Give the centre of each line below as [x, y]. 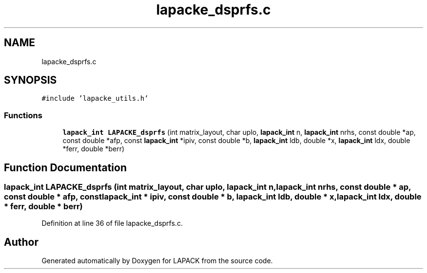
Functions [23, 115]
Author [21, 242]
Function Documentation [65, 167]
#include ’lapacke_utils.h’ [95, 99]
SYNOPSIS [30, 80]
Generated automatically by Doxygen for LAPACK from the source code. [157, 261]
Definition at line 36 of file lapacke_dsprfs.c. [112, 223]
